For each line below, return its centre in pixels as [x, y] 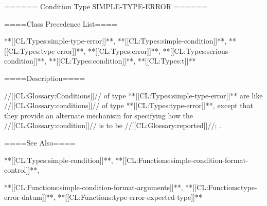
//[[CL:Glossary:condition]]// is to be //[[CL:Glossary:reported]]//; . [113, 125]
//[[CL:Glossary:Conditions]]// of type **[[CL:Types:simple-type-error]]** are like [133, 95]
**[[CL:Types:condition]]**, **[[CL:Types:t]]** [122, 61]
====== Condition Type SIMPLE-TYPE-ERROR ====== [106, 6]
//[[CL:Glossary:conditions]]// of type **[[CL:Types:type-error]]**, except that [129, 105]
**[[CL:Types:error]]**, [124, 50]
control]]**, [22, 170]
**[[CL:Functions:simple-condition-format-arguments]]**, [94, 187]
